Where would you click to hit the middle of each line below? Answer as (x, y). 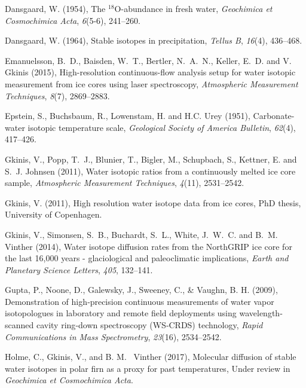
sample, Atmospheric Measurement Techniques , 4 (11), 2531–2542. (125, 183)
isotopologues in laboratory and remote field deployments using (121, 313)
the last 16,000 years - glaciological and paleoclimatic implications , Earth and (147, 258)
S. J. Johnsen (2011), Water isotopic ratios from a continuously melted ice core (150, 171)
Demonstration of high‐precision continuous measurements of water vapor (140, 301)
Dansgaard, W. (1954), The (55, 8)
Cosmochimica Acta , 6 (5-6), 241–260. (73, 20)
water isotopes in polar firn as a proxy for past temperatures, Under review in (148, 368)
